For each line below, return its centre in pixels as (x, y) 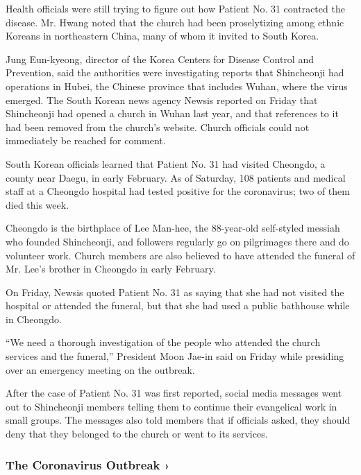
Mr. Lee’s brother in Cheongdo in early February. (111, 269)
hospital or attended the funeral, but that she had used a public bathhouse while (178, 305)
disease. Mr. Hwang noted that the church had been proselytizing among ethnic (175, 22)
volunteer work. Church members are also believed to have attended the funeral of (180, 255)
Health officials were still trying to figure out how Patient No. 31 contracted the (175, 8)
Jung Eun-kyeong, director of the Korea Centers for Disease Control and (160, 59)
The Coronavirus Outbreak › (88, 464)
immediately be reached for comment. (86, 140)
